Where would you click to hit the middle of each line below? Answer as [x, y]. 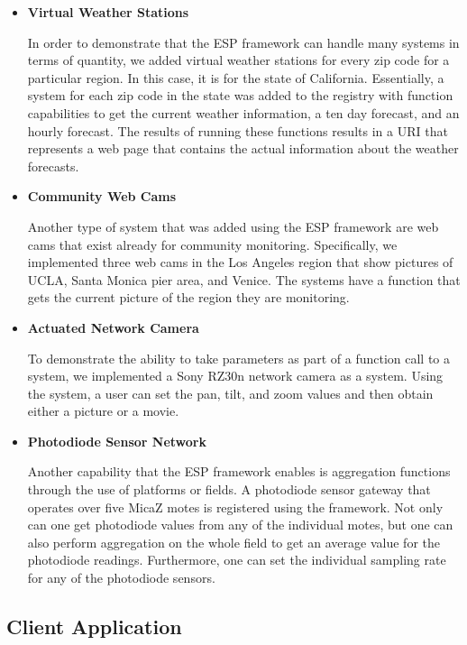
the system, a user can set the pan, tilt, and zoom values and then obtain [230, 393]
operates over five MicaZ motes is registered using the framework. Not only [235, 507]
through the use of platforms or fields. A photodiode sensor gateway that [229, 489]
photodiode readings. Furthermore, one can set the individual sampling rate [237, 560]
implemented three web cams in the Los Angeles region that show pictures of [240, 262]
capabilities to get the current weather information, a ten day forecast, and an [243, 112]
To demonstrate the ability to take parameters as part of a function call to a [238, 358]
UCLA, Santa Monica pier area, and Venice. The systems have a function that [244, 279]
